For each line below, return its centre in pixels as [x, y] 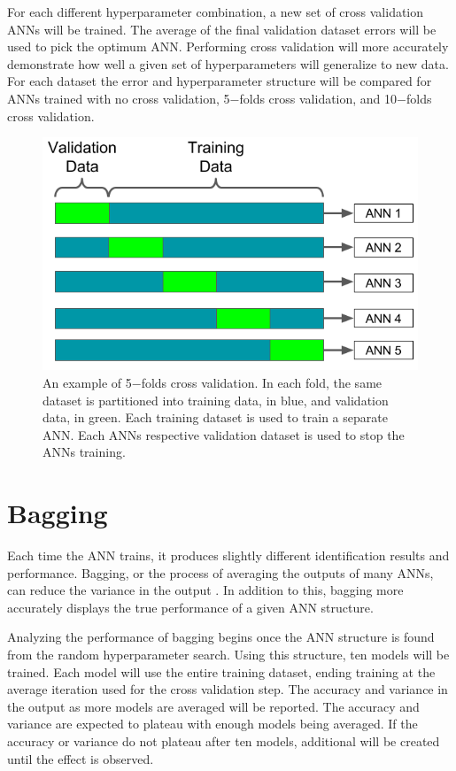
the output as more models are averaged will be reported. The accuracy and [213, 706]
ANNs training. [84, 452]
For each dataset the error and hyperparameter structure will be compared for [220, 81]
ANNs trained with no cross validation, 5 [119, 98]
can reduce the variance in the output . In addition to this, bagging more [205, 590]
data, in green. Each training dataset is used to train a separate [215, 417]
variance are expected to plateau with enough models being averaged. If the [213, 724]
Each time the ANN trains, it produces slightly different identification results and [228, 555]
